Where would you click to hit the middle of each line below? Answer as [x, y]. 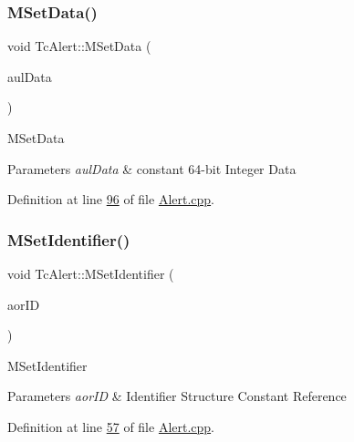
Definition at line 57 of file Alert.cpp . [111, 426]
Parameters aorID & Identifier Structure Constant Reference [177, 396]
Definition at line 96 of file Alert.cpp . [111, 199]
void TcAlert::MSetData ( [79, 46]
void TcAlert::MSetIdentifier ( [91, 273]
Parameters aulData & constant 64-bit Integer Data [152, 168]
